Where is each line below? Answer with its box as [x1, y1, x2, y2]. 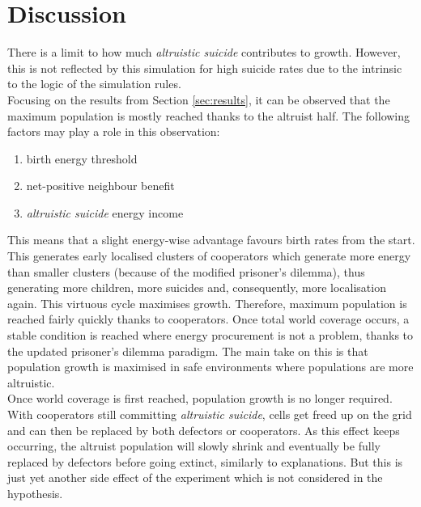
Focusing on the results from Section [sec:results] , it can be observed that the [7, 91, 390, 108]
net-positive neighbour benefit [26, 177, 175, 194]
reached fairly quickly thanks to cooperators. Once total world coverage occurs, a [7, 311, 410, 327]
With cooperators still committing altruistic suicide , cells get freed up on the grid [7, 406, 412, 422]
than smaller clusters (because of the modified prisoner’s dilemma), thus [7, 263, 365, 280]
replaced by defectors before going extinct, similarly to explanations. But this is [7, 453, 403, 470]
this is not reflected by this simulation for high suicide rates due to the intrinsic [7, 59, 402, 76]
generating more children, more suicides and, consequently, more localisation [7, 279, 386, 296]
